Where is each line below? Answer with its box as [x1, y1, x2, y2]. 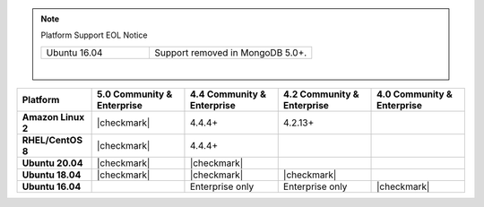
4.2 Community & [282, 88, 359, 100]
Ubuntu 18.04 [22, 168, 82, 181]
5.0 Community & [96, 88, 173, 100]
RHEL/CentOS [22, 134, 83, 147]
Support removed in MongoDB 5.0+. [153, 46, 307, 58]
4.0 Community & [376, 88, 453, 100]
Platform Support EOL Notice [40, 30, 148, 40]
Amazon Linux [22, 111, 85, 124]
